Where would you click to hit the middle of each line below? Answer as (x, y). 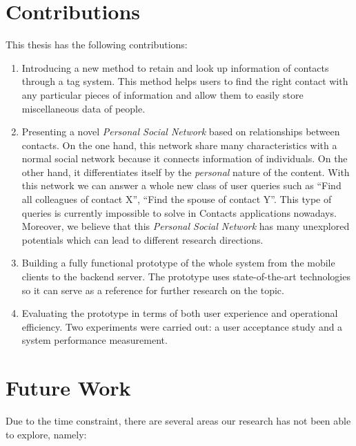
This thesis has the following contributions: (97, 45)
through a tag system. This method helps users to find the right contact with (185, 81)
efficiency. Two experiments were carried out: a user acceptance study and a (182, 326)
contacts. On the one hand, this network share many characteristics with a (179, 145)
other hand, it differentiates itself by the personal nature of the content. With (186, 172)
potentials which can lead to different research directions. (142, 239)
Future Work (68, 388)
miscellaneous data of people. (83, 108)
